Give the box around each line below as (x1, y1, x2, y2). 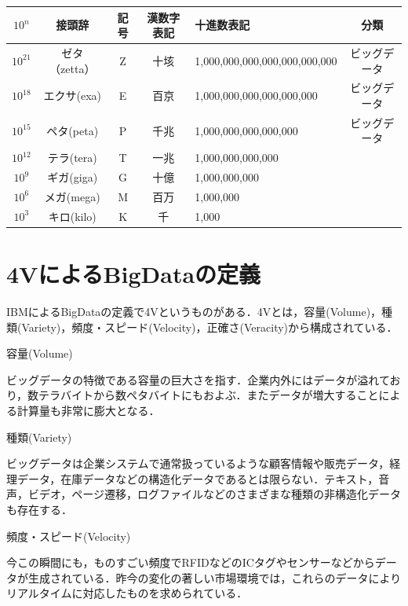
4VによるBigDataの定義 (6, 258, 261, 290)
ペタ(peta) (46, 122, 99, 138)
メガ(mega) (44, 188, 100, 204)
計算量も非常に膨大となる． (16, 402, 160, 418)
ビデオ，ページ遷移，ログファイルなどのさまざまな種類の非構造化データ (27, 486, 402, 502)
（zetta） (49, 60, 96, 76)
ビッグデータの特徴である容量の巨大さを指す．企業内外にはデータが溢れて (6, 371, 390, 387)
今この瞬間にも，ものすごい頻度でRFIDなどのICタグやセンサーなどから (6, 554, 375, 571)
